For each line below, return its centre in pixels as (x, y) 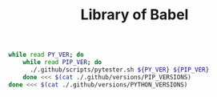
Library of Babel (135, 15)
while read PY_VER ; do (46, 55)
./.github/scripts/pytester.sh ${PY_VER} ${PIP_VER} (119, 70)
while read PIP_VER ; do (62, 63)
